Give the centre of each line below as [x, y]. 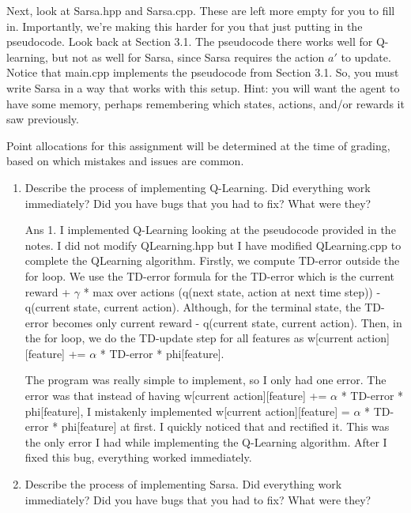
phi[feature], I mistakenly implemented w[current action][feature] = [187, 411]
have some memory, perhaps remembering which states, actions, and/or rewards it [205, 103]
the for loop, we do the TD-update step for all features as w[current [189, 338]
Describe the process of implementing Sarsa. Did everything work [183, 484]
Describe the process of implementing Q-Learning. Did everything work [198, 187]
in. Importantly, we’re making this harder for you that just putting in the [185, 26]
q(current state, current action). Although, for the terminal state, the [193, 307]
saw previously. [43, 119]
